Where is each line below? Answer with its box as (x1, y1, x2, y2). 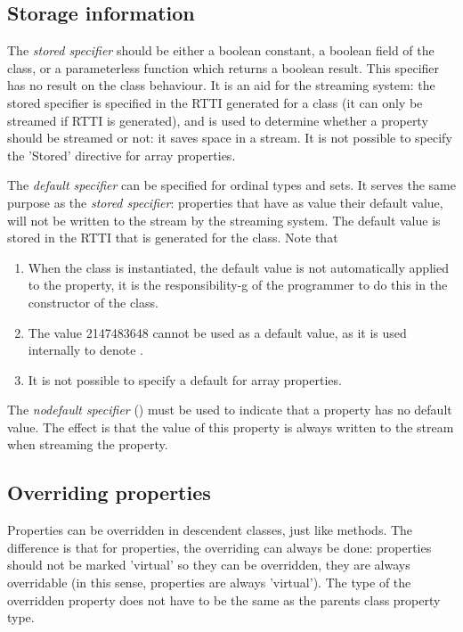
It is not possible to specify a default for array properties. (28, 370, 342, 389)
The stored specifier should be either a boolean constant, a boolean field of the (7, 41, 435, 60)
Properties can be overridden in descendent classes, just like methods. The (7, 521, 413, 539)
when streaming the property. (7, 435, 168, 454)
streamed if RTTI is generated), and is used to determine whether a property (7, 111, 428, 129)
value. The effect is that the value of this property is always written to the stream (7, 417, 454, 436)
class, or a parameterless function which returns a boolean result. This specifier (7, 58, 440, 77)
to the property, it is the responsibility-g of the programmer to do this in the (28, 275, 448, 294)
